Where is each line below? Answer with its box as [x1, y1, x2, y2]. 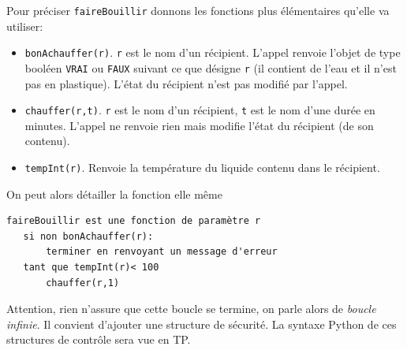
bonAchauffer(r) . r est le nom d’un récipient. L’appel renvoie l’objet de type [24, 44, 401, 61]
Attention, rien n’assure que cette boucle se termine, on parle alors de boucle [6, 300, 376, 317]
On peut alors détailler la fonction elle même [6, 185, 222, 202]
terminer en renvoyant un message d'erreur [46, 246, 278, 258]
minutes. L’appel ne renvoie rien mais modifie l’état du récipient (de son [24, 117, 374, 133]
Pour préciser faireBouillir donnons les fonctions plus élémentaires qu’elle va [6, 2, 390, 18]
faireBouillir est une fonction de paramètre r [6, 215, 261, 227]
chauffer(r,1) [46, 277, 120, 289]
